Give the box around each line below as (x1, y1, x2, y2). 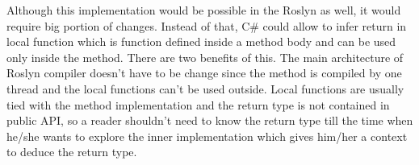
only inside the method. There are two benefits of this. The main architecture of (6, 48, 404, 65)
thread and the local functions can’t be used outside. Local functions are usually (6, 80, 404, 97)
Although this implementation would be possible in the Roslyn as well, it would (6, 2, 401, 18)
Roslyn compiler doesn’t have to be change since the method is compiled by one (6, 64, 402, 81)
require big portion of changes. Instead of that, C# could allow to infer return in (6, 17, 407, 34)
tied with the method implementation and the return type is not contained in (6, 96, 390, 113)
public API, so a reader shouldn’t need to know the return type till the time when (6, 112, 413, 129)
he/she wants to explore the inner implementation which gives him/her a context (6, 127, 408, 144)
